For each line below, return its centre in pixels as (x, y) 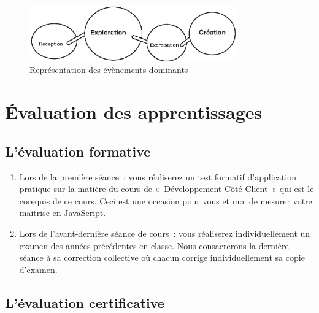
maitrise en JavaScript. (63, 213)
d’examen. (38, 269)
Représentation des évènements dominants (109, 70)
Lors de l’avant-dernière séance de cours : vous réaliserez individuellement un (165, 233)
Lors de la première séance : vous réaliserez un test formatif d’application (158, 176)
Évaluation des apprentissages (134, 112)
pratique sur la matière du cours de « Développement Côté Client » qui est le (167, 189)
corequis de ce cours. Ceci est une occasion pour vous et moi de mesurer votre (166, 200)
